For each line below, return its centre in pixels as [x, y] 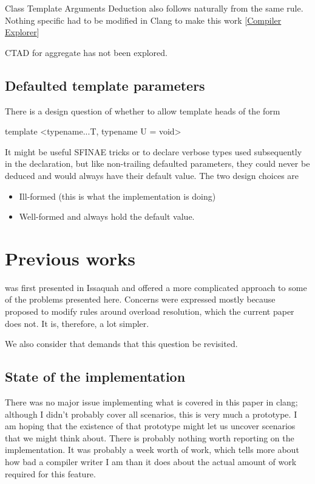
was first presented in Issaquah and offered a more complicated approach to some [156, 287]
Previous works [70, 258]
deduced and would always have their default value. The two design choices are [152, 175]
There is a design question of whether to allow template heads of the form [143, 110]
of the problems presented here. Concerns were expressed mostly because [140, 299]
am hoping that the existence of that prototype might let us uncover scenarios [150, 426]
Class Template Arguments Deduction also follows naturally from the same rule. [154, 8]
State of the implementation [95, 377]
